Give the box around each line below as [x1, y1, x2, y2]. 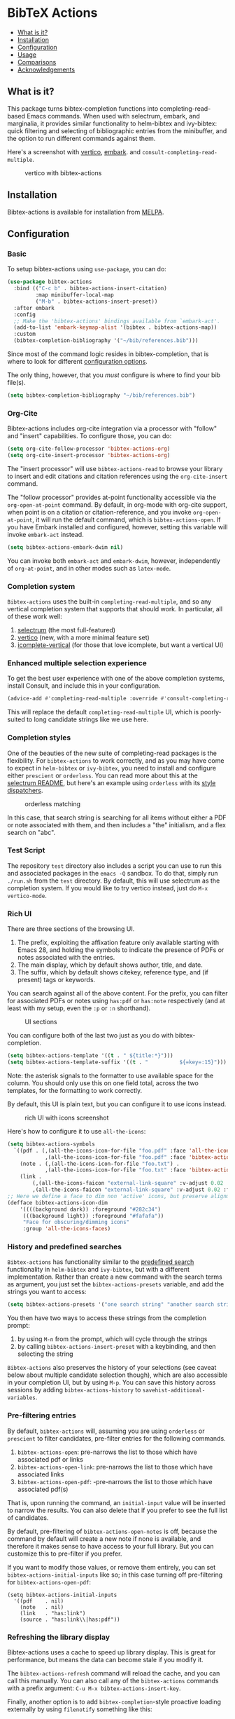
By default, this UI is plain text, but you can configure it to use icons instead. [7, 1099, 227, 1108]
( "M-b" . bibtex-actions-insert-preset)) [35, 298, 158, 305]
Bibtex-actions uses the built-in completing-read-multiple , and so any [7, 597, 212, 606]
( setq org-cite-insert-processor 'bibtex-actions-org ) [7, 452, 171, 459]
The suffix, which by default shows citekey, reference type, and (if [17, 968, 208, 977]
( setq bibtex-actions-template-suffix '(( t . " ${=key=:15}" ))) [7, 1059, 227, 1066]
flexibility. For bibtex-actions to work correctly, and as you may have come [7, 756, 225, 765]
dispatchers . [7, 786, 43, 794]
